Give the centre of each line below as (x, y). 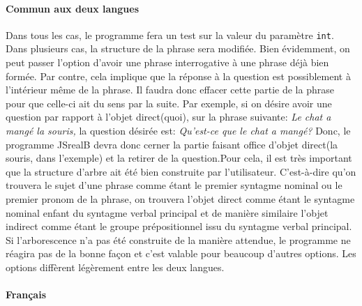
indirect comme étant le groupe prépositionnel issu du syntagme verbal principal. (179, 226)
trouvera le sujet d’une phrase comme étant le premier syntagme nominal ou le (174, 185)
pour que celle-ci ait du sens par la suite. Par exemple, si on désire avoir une (169, 103)
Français (26, 294)
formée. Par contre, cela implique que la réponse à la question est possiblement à (178, 76)
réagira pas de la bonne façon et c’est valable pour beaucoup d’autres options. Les (181, 253)
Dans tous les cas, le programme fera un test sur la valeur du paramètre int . (170, 35)
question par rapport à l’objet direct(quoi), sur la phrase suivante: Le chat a (168, 117)
